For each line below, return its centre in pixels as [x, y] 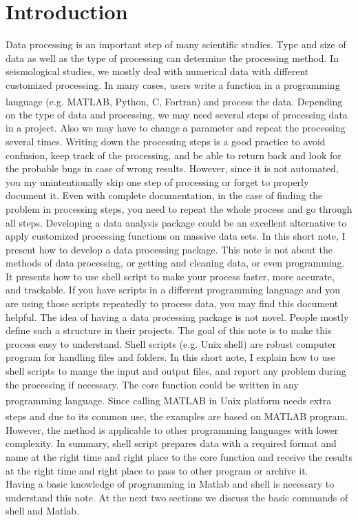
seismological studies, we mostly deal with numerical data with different [157, 71]
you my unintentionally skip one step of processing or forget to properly [157, 181]
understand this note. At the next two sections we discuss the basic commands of [177, 497]
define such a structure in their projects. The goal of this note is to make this [169, 330]
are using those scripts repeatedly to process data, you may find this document [172, 303]
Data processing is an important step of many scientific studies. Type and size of [176, 44]
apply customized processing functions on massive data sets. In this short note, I [176, 236]
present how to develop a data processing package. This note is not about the [169, 249]
